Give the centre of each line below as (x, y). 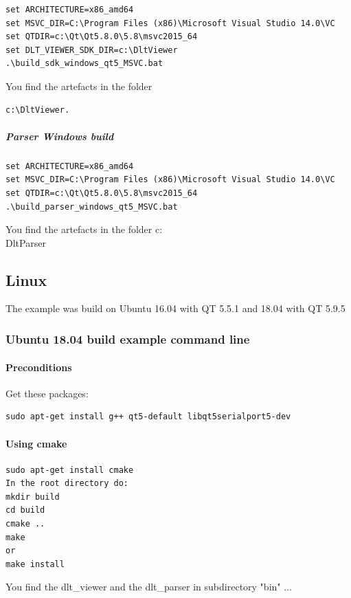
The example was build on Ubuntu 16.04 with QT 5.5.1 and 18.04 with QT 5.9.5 (175, 308)
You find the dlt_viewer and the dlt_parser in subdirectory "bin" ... (149, 587)
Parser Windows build (60, 136)
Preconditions (39, 367)
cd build (25, 510)
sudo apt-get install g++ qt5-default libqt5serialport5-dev (148, 417)
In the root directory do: (67, 484)
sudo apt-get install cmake (70, 470)
